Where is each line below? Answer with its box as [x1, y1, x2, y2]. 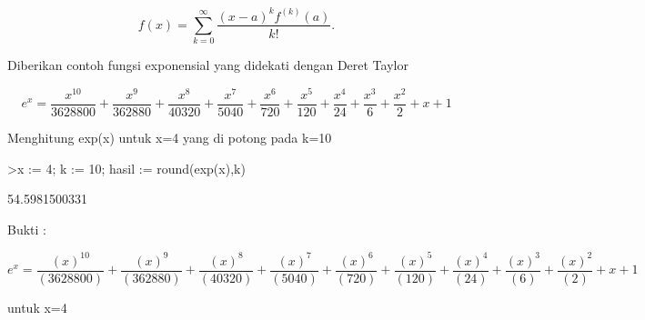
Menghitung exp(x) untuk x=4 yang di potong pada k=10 [7, 128, 332, 147]
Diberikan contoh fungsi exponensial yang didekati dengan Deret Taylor [7, 55, 408, 75]
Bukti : [7, 219, 46, 238]
